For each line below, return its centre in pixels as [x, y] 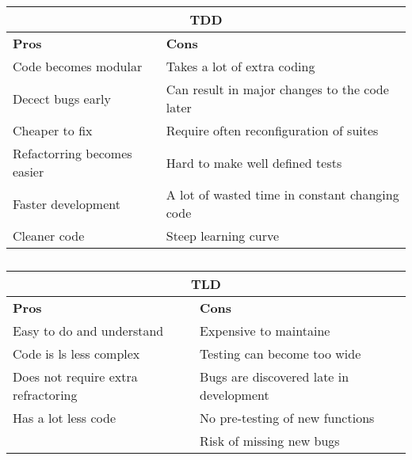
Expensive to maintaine [265, 331]
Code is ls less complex [76, 354]
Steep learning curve [223, 236]
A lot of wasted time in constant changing [282, 194]
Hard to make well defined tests [254, 162]
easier [29, 171]
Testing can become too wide [280, 354]
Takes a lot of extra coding [240, 66]
